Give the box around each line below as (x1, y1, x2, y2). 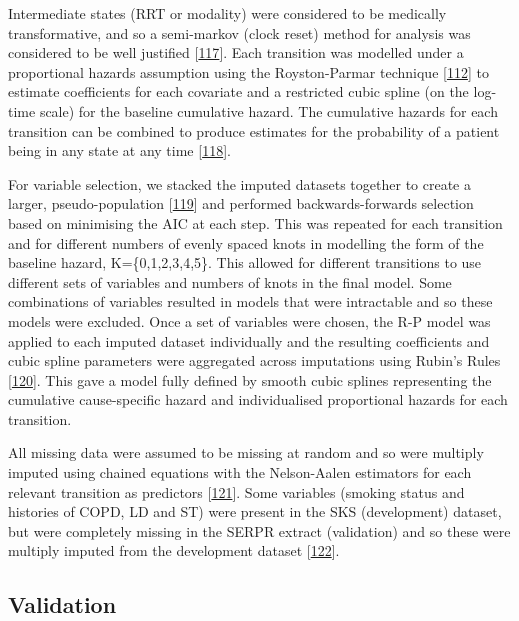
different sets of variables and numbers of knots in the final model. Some (8, 271, 452, 292)
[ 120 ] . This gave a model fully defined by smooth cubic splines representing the (8, 369, 492, 390)
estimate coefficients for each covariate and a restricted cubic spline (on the (8, 81, 469, 102)
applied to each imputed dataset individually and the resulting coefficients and (8, 330, 490, 351)
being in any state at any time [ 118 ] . (8, 140, 231, 161)
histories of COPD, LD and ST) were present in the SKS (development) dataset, (8, 501, 502, 522)
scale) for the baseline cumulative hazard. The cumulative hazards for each (39, 100, 498, 121)
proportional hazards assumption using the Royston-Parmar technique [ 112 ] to (8, 61, 489, 82)
